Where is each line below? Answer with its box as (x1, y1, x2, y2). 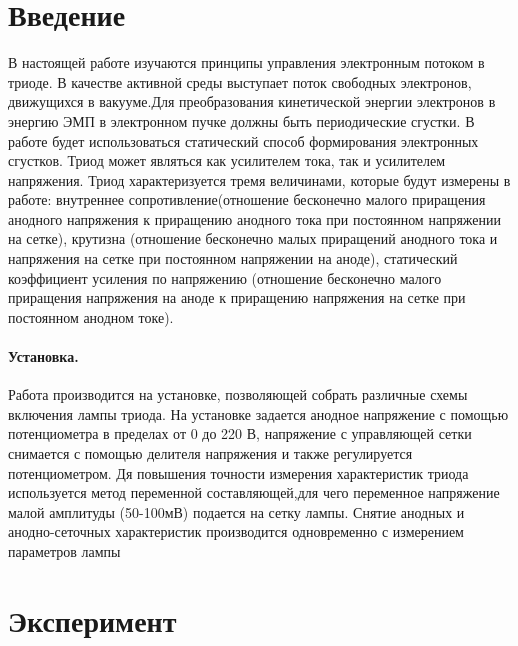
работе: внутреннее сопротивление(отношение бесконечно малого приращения (8, 189, 486, 210)
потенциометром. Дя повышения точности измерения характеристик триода (8, 462, 469, 483)
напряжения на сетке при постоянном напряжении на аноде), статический (8, 248, 458, 269)
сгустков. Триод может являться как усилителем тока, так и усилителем (8, 150, 446, 171)
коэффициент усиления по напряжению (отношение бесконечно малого (8, 267, 442, 288)
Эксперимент (8, 599, 177, 640)
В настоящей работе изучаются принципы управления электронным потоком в (8, 52, 485, 73)
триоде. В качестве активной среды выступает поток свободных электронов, (8, 71, 472, 92)
